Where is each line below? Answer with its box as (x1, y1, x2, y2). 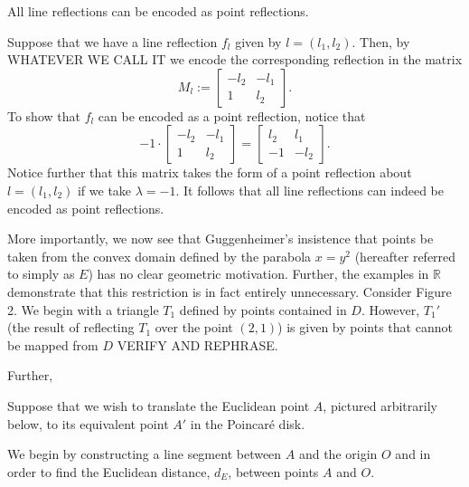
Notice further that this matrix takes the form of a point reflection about (7, 163, 412, 182)
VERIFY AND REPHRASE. (117, 335, 278, 354)
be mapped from (7, 335, 98, 354)
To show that (7, 106, 80, 125)
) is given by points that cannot (277, 318, 453, 337)
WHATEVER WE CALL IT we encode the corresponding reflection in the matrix (7, 50, 463, 69)
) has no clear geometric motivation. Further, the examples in (88, 264, 429, 283)
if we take (77, 180, 132, 199)
